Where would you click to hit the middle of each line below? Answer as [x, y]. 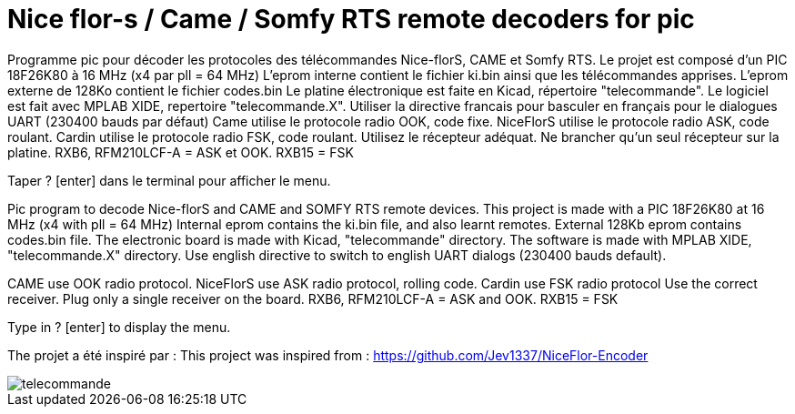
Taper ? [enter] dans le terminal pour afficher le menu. [169, 180]
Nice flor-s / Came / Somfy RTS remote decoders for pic [351, 19]
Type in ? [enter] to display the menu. [119, 327]
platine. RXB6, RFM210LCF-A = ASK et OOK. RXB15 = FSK [181, 152]
